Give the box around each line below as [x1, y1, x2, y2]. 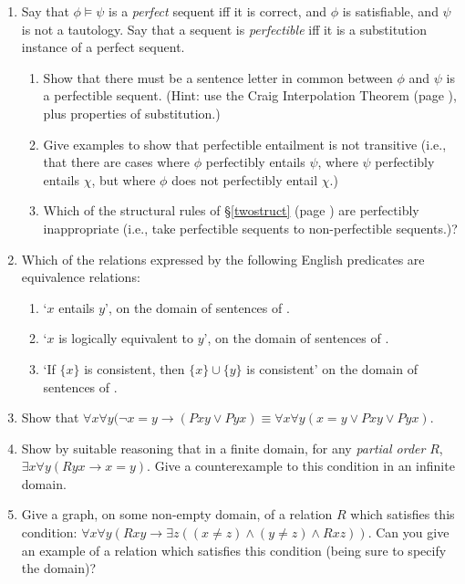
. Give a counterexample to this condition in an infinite [147, 456, 455, 475]
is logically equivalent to [58, 328, 194, 348]
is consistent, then [84, 359, 185, 378]
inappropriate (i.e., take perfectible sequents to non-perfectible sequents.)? [43, 218, 458, 237]
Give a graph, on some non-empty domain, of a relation [21, 505, 333, 524]
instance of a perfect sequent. [21, 37, 185, 57]
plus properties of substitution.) [43, 103, 221, 122]
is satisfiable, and [342, 2, 439, 20]
